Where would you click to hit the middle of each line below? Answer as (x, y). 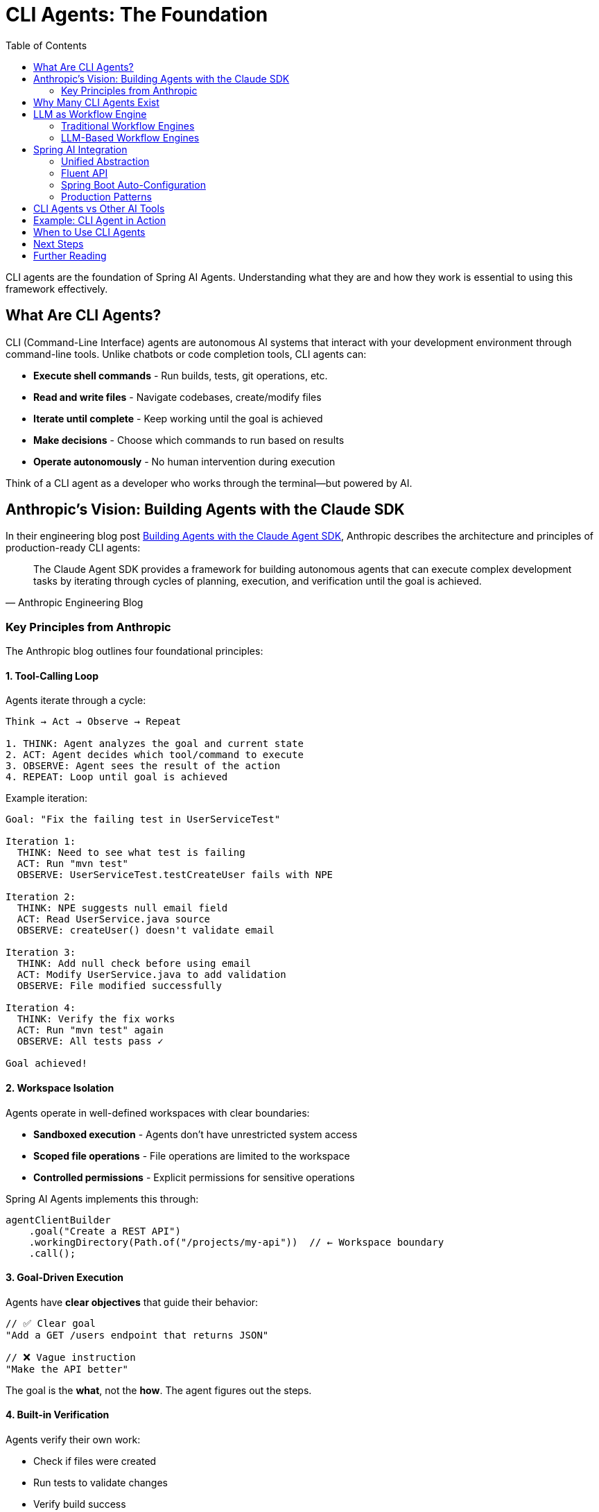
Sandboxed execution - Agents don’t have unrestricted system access (196, 1134)
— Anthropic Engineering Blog (75, 603)
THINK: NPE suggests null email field (122, 908)
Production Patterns (106, 196)
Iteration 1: (41, 842)
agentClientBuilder (58, 1220)
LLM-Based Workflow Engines (130, 137)
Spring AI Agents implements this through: (102, 1199)
